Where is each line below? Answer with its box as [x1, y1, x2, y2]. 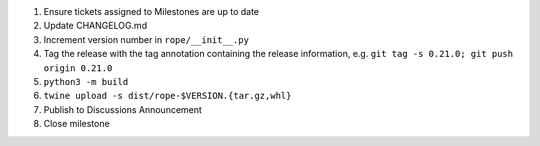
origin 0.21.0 [43, 62, 113, 74]
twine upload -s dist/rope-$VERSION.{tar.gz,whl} [43, 90, 292, 102]
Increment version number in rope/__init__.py [43, 33, 250, 45]
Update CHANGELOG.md [43, 20, 148, 32]
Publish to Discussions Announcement [43, 103, 202, 115]
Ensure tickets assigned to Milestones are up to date [43, 6, 260, 17]
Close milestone [43, 118, 110, 130]
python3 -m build [43, 76, 129, 87]
